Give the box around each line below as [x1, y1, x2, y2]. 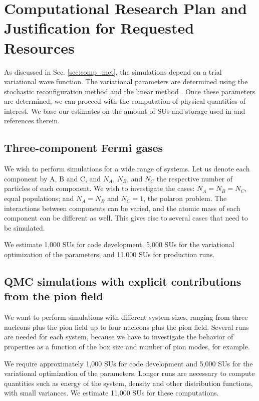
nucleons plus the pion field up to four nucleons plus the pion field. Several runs [4, 321, 249, 332]
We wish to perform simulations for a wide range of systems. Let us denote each [4, 163, 250, 174]
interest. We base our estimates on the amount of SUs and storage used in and [4, 105, 245, 116]
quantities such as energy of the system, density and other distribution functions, [4, 377, 253, 388]
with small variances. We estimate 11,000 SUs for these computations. [4, 387, 219, 398]
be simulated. [4, 222, 45, 233]
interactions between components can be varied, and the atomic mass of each [4, 203, 240, 213]
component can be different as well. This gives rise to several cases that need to [4, 213, 248, 223]
